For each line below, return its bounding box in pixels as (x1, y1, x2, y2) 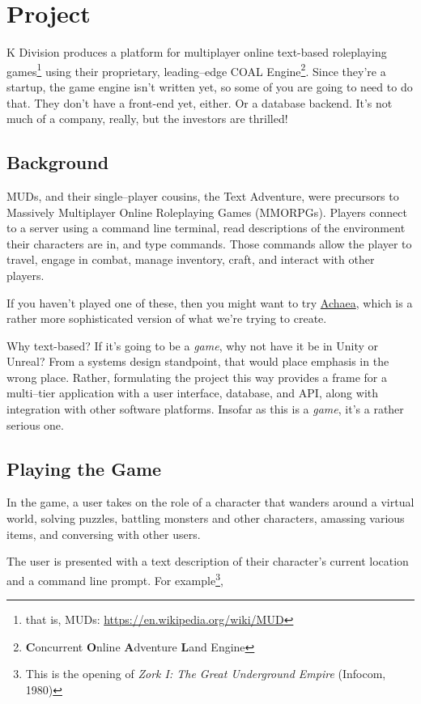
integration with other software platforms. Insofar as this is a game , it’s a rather (6, 401, 404, 418)
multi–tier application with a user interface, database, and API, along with (6, 384, 379, 401)
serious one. (6, 416, 64, 433)
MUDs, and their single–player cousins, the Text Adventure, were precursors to (6, 187, 399, 204)
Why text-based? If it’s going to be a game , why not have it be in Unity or (6, 337, 379, 354)
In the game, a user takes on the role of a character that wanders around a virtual (6, 494, 415, 511)
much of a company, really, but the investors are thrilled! (6, 110, 288, 127)
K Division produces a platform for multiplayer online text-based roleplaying (6, 44, 387, 61)
